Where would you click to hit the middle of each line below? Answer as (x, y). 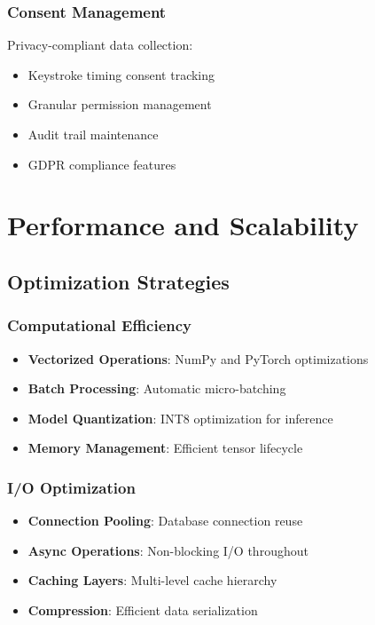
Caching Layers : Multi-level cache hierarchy (152, 580)
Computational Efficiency (100, 325)
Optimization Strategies (118, 281)
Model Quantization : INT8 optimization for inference (180, 418)
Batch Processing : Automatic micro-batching (157, 388)
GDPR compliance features (102, 164)
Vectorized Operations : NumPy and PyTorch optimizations (198, 358)
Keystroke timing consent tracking (121, 74)
